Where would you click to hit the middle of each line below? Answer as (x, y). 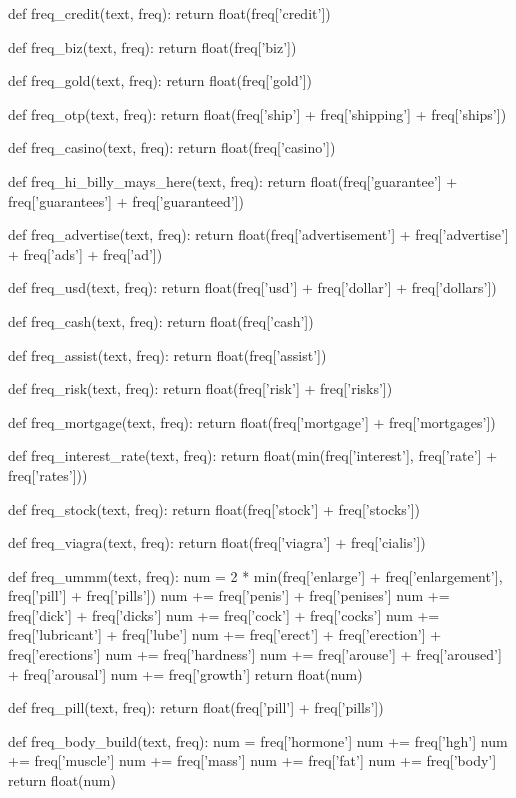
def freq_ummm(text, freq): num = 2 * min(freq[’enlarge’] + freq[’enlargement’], (255, 575)
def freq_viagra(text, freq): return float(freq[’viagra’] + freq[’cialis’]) (217, 542)
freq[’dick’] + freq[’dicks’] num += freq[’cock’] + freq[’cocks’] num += (224, 614)
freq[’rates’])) (48, 474)
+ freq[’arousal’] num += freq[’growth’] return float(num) (185, 673)
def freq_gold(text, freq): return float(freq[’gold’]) (160, 80)
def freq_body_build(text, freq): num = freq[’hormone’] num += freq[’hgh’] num (258, 740)
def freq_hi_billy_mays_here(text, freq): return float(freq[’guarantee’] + (233, 180)
